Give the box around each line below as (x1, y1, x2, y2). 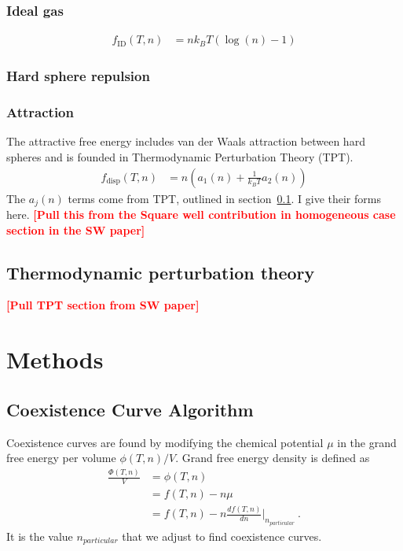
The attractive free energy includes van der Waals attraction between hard (6, 133, 365, 150)
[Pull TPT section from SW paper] (6, 297, 200, 313)
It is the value (6, 527, 73, 544)
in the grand (337, 434, 397, 450)
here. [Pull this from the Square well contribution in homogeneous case (6, 205, 396, 222)
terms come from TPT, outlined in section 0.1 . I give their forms (68, 190, 381, 206)
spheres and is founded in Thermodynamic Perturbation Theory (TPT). (6, 148, 354, 165)
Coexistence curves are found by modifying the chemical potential (6, 434, 324, 450)
